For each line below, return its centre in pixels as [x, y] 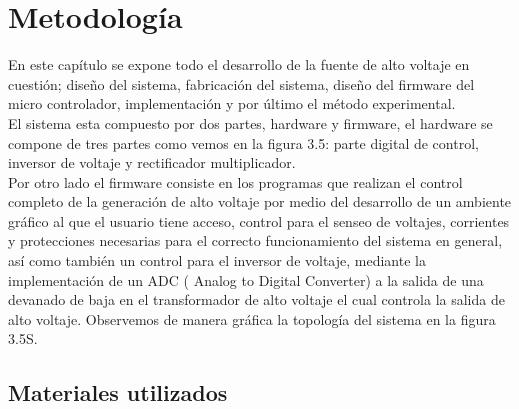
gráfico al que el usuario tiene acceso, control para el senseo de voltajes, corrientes [259, 220]
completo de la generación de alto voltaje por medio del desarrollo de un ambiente [260, 201]
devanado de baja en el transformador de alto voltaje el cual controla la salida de [256, 299]
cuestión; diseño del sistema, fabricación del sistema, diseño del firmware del [241, 83]
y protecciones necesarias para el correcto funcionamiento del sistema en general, [255, 240]
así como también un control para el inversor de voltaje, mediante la [217, 260]
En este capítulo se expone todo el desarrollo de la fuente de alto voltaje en [239, 64]
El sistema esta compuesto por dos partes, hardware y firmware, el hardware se [250, 122]
